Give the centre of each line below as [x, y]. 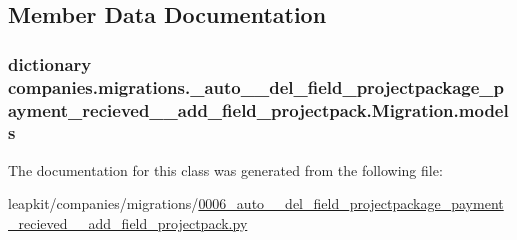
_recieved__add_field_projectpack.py [128, 222]
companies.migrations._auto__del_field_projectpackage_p [256, 86]
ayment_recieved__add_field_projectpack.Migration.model [258, 109]
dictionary [50, 63]
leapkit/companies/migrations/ [103, 203]
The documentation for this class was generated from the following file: [225, 169]
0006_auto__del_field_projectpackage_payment [351, 203]
